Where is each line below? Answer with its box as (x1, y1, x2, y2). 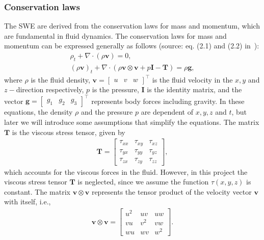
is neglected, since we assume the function (77, 176, 209, 187)
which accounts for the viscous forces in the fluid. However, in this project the (4, 166, 248, 177)
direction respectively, (16, 84, 84, 95)
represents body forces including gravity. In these (91, 95, 245, 106)
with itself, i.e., (4, 196, 51, 207)
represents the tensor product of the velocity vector (91, 186, 252, 197)
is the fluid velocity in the (152, 74, 233, 85)
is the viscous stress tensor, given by (12, 126, 125, 137)
